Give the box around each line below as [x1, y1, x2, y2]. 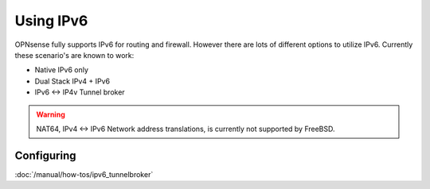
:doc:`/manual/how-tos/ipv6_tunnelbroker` [14, 169, 154, 179]
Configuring [14, 148, 76, 162]
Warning [36, 110, 65, 119]
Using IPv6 [14, 12, 88, 29]
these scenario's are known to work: [14, 50, 135, 60]
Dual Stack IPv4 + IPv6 [34, 76, 111, 86]
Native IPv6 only [34, 65, 89, 75]
